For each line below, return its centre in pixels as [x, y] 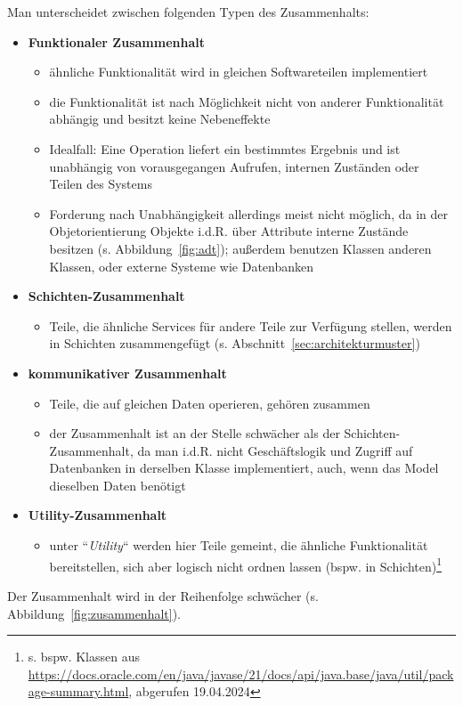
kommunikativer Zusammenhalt [127, 373]
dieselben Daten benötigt [118, 485]
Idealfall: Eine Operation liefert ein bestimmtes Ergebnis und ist [225, 148]
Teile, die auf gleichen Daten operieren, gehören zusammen [210, 403]
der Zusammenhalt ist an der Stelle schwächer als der [195, 433]
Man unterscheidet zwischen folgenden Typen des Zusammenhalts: [188, 12]
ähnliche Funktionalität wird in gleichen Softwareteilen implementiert [239, 72]
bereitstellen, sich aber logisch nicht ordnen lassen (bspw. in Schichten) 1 [246, 564]
